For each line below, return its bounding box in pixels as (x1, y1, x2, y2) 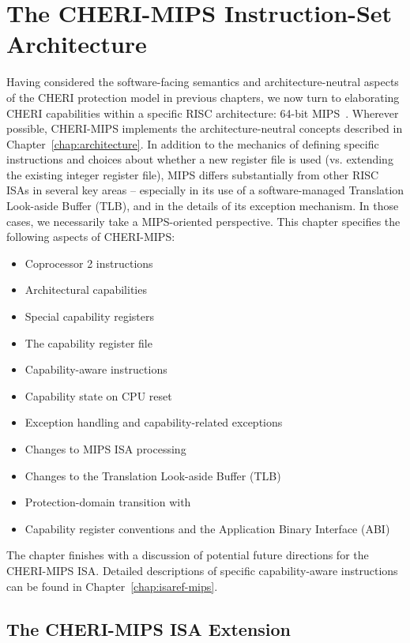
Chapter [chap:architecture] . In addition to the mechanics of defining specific (6, 135, 379, 152)
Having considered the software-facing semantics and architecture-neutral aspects (6, 73, 399, 90)
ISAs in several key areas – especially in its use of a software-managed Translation (6, 182, 404, 198)
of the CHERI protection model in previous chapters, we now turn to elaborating (6, 88, 400, 105)
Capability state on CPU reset (24, 387, 172, 404)
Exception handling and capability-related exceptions (24, 414, 283, 431)
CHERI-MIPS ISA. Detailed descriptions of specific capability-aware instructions (6, 562, 398, 578)
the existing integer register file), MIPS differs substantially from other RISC (6, 166, 379, 182)
